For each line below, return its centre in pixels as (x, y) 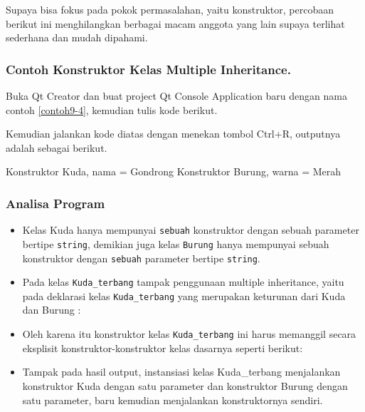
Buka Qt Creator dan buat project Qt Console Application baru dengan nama (176, 96)
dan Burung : (52, 310)
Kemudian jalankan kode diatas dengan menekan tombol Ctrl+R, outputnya (173, 134)
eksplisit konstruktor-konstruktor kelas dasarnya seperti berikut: (163, 347)
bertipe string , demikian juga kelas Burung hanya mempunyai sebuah (176, 243)
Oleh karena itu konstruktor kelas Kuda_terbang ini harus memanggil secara (189, 334)
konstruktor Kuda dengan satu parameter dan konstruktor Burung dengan (185, 385)
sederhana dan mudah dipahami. (77, 37)
